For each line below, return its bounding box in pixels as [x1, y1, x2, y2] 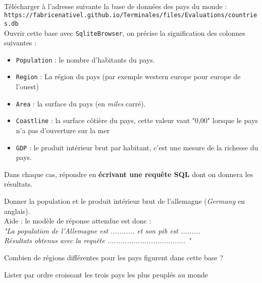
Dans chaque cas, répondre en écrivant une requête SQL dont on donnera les [4, 168, 253, 179]
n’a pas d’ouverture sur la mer [16, 125, 110, 135]
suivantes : [4, 37, 36, 48]
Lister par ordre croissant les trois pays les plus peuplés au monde [4, 269, 208, 279]
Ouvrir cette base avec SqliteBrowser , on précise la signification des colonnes [4, 27, 245, 38]
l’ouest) [16, 81, 39, 92]
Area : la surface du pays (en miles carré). [16, 98, 146, 108]
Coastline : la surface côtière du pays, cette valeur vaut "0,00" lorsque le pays [16, 115, 258, 126]
